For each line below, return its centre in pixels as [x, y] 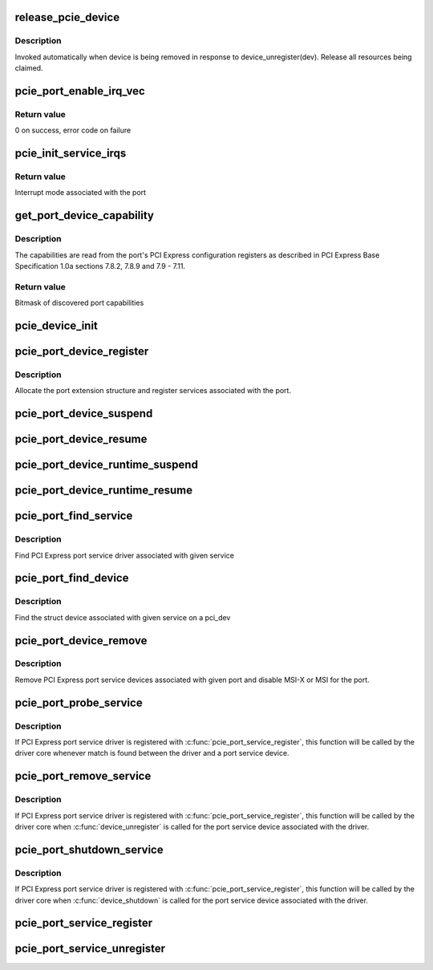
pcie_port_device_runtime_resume [104, 491]
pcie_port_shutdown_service [89, 849]
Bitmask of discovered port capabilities [79, 303]
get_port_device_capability [84, 215]
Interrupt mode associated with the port [81, 193]
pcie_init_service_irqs [71, 154]
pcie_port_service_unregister [90, 949]
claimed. [29, 68]
